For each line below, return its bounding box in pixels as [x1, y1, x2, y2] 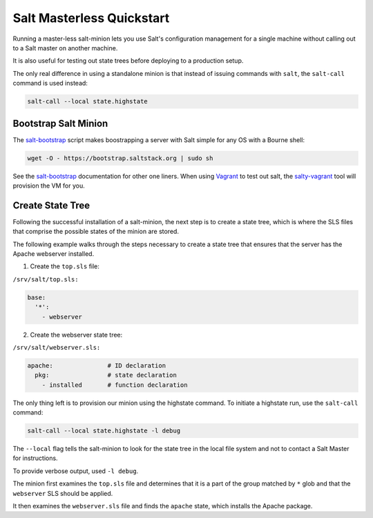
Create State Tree [12, 199, 90, 211]
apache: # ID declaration [27, 361, 166, 369]
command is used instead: [12, 79, 88, 88]
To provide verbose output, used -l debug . [12, 466, 139, 475]
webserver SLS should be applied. [12, 489, 113, 497]
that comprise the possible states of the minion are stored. [12, 228, 180, 236]
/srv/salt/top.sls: [12, 275, 79, 283]
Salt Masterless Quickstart [12, 10, 170, 26]
